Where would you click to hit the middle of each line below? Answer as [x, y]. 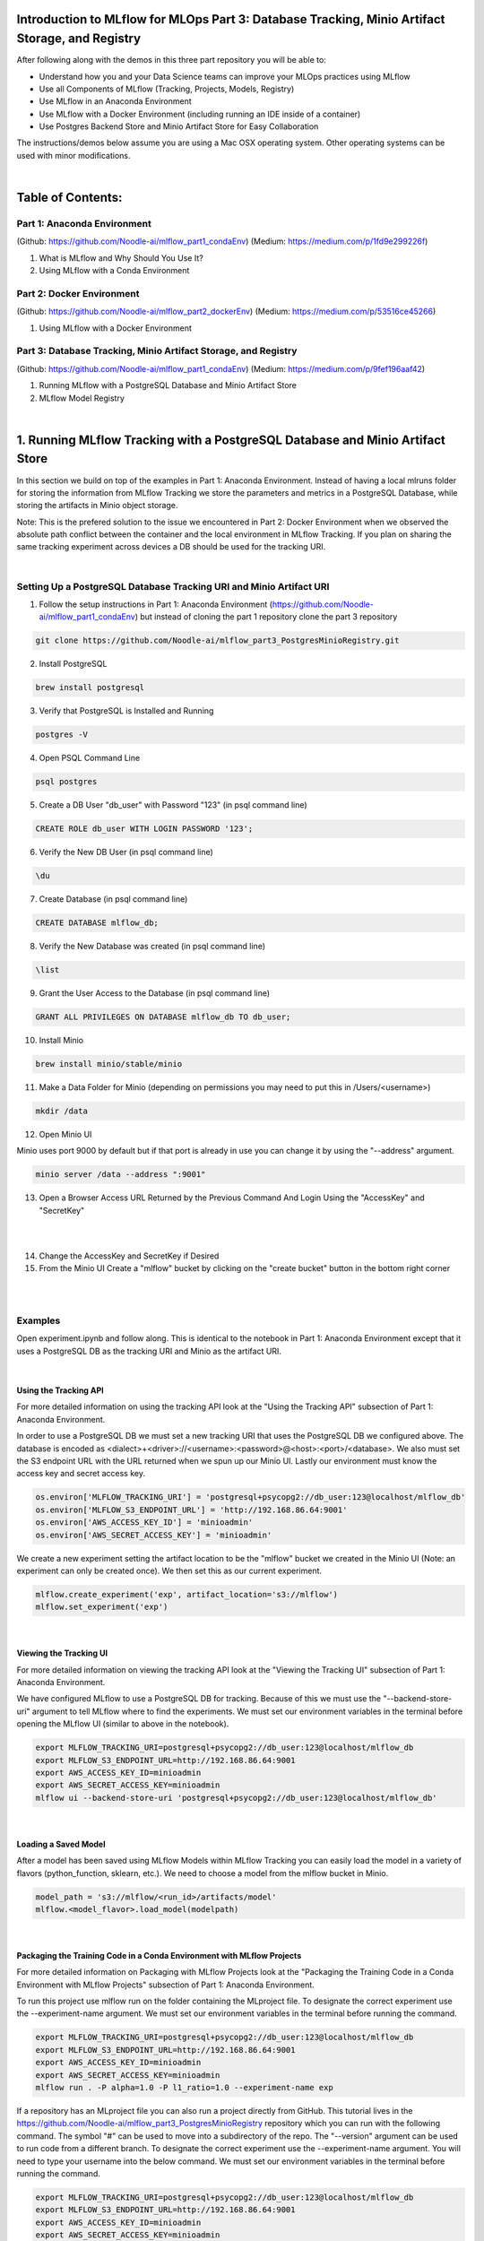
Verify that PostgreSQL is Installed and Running [126, 711]
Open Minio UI [65, 1135]
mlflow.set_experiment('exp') [102, 1607]
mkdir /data [62, 1111]
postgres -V [62, 735]
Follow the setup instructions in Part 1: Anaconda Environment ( [156, 604]
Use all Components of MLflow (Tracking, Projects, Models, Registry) [167, 89]
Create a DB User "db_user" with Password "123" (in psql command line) [173, 805]
